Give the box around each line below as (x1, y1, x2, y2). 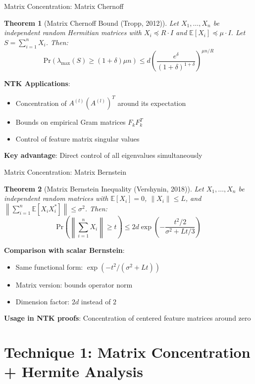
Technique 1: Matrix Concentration (4, 341, 251, 362)
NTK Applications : (4, 78, 70, 89)
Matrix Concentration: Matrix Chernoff (4, 1, 124, 11)
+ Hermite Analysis (4, 361, 143, 382)
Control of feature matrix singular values (15, 133, 140, 144)
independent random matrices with (4, 193, 108, 203)
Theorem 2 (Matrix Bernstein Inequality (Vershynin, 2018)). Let (4, 183, 204, 193)
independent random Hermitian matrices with (4, 27, 142, 38)
